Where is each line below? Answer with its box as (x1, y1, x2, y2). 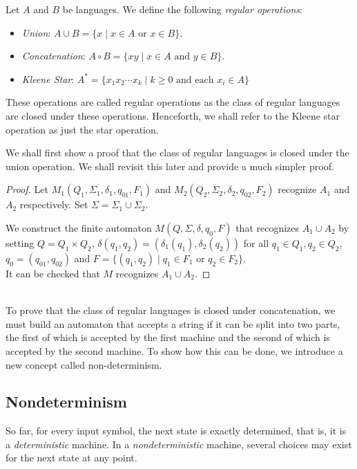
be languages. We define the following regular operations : (62, 2, 302, 16)
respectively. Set (19, 197, 88, 212)
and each (176, 75, 214, 85)
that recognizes (235, 220, 300, 234)
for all (243, 235, 269, 250)
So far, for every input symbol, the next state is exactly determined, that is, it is (6, 423, 347, 438)
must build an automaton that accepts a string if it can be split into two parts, (6, 316, 340, 331)
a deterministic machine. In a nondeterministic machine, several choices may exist (6, 436, 352, 451)
